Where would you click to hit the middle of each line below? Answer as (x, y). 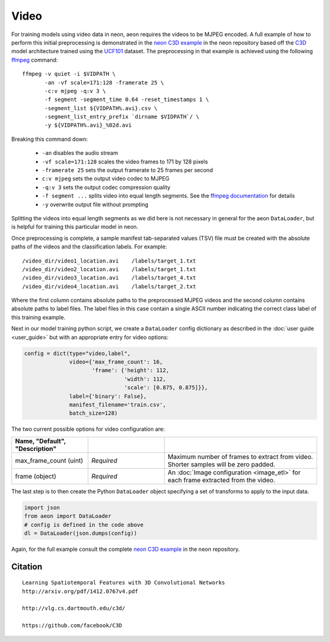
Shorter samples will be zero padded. (222, 464)
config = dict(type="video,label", (77, 353)
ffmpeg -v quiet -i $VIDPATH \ (69, 74)
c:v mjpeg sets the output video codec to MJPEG (106, 179)
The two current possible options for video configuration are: (88, 429)
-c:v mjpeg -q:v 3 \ (75, 91)
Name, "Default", (40, 441)
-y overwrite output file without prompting (95, 204)
